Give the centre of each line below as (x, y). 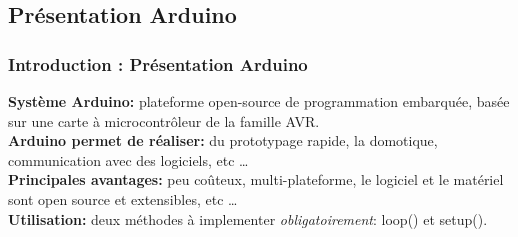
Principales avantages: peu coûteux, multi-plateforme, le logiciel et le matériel (256, 179)
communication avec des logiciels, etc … (128, 159)
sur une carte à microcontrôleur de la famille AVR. (164, 120)
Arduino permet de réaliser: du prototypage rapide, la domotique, (223, 140)
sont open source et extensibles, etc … (123, 198)
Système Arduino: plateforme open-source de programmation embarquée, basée (259, 101)
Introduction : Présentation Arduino (158, 63)
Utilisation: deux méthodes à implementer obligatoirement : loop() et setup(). (248, 218)
